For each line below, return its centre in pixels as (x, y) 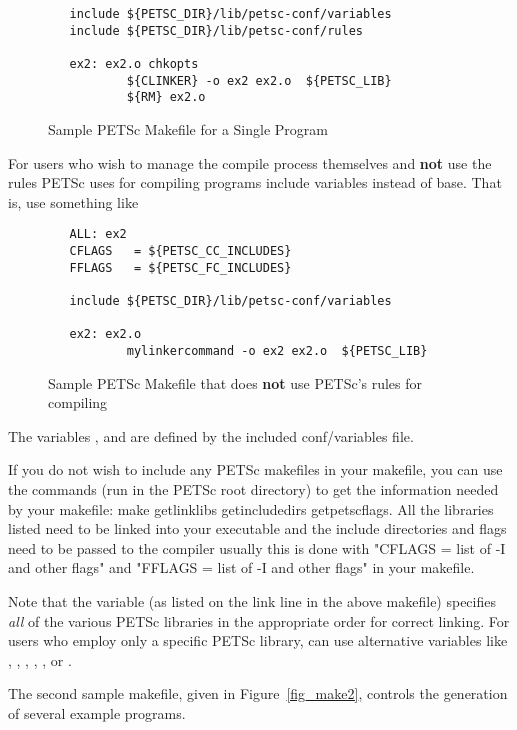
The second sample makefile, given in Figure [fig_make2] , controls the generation (258, 693)
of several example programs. (97, 712)
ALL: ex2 (98, 234)
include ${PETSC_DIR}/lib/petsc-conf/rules (216, 30)
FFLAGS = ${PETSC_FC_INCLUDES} (180, 267)
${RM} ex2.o (166, 97)
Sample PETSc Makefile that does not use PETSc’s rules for (235, 382)
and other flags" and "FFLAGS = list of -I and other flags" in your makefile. (241, 567)
